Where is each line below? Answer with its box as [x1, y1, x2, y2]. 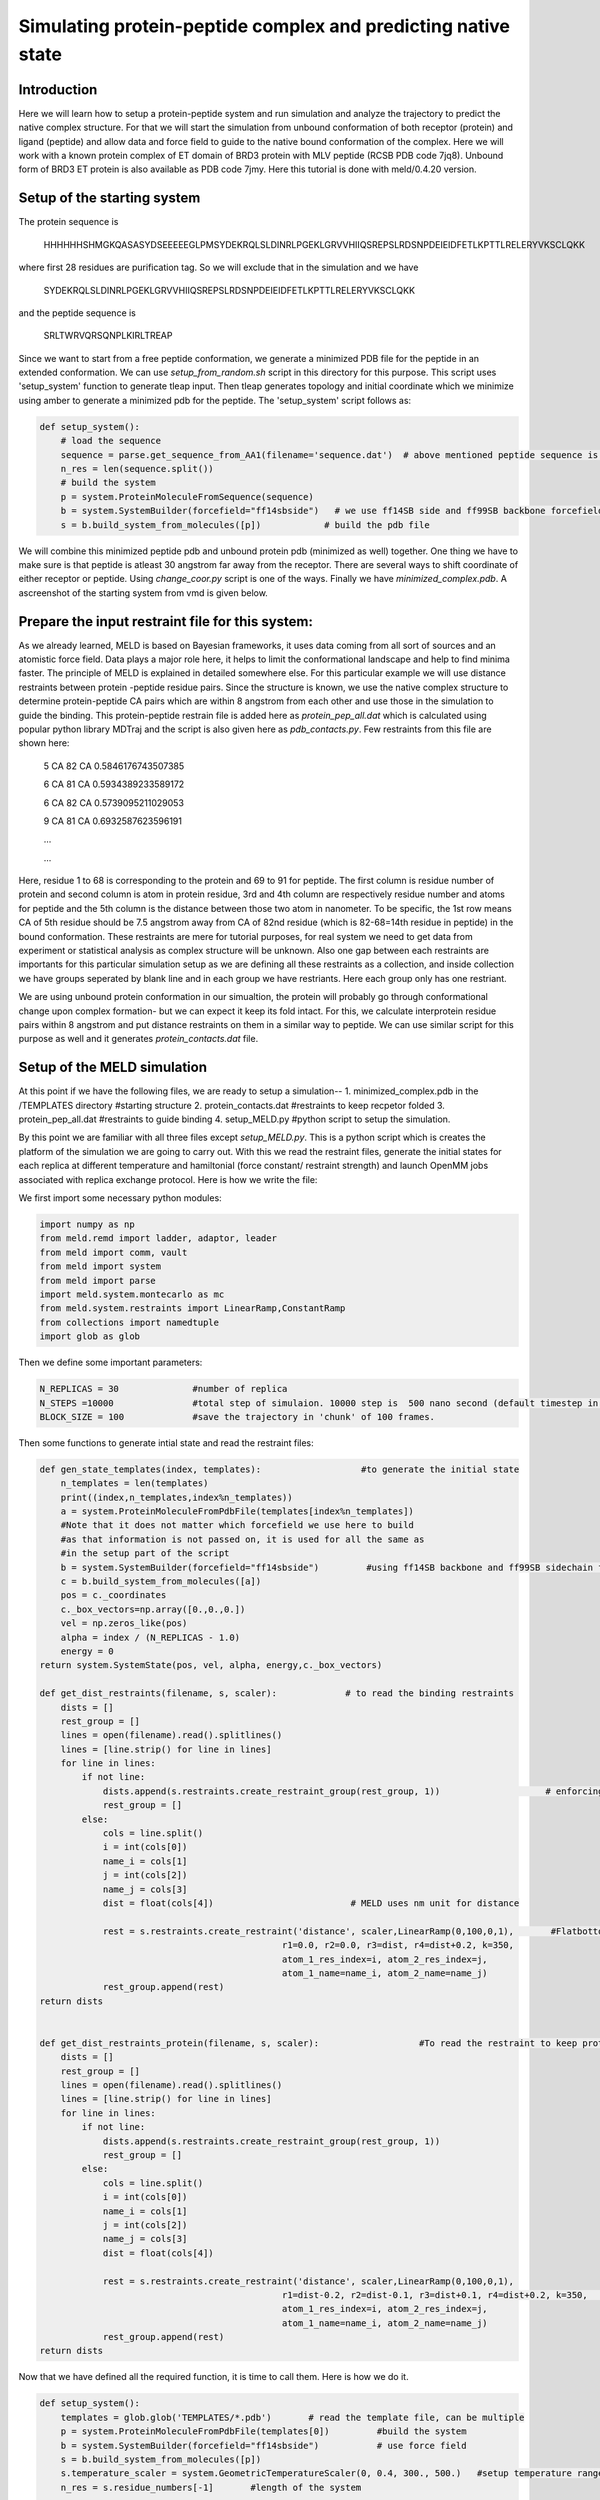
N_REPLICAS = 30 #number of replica [39, 1383, 288, 1395]
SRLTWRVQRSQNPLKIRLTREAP [43, 330, 173, 342]
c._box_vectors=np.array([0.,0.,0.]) [60, 1603, 246, 1615]
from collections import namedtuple [39, 1316, 220, 1328]
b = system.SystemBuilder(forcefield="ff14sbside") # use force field [60, 2440, 467, 2451]
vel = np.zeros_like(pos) [60, 1618, 188, 1629]
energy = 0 [60, 1645, 114, 1657]
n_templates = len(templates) [60, 1478, 209, 1489]
